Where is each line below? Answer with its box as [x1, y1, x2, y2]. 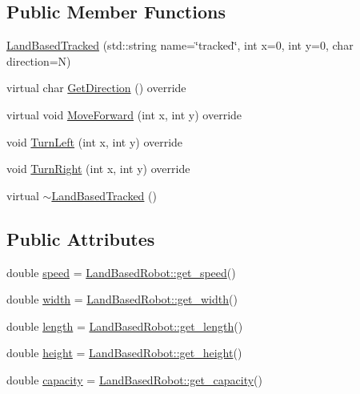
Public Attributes [6, 226, 155, 251]
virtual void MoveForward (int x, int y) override [6, 106, 242, 123]
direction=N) [6, 52, 71, 69]
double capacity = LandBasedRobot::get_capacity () [6, 371, 262, 388]
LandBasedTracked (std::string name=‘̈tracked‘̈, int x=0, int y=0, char [6, 37, 354, 54]
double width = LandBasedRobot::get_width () [6, 291, 238, 308]
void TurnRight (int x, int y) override [6, 160, 190, 177]
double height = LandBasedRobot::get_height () [6, 344, 242, 361]
